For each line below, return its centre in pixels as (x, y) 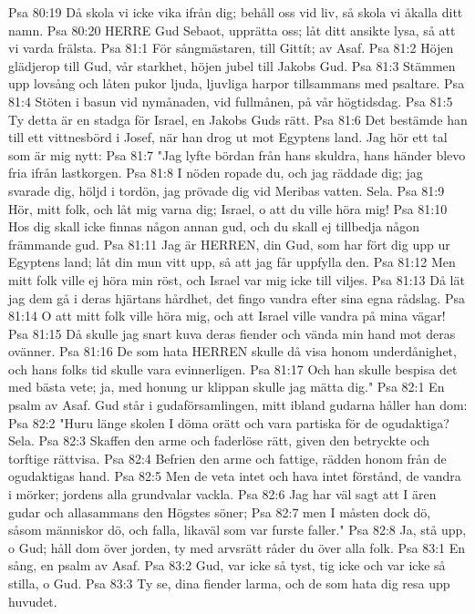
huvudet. (33, 601)
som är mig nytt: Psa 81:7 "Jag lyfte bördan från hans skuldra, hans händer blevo (237, 154)
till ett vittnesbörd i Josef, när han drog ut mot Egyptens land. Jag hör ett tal (228, 137)
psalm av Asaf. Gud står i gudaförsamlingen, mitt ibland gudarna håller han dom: (238, 405)
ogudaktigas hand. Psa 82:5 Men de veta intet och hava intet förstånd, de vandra (235, 476)
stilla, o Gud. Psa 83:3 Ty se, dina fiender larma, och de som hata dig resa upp (229, 583)
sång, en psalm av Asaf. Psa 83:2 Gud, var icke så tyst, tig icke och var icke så (227, 565)
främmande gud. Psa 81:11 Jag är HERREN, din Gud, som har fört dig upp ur (229, 244)
